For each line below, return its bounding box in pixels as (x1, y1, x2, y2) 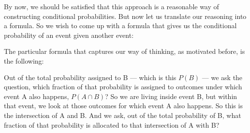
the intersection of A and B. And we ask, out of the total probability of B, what (4, 110, 241, 120)
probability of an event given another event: (4, 30, 134, 40)
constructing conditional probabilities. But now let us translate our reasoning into (4, 11, 247, 21)
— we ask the (202, 72, 243, 82)
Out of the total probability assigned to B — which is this (4, 72, 176, 82)
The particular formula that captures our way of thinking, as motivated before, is (4, 46, 245, 56)
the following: (4, 55, 44, 66)
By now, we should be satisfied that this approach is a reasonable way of (4, 1, 219, 11)
